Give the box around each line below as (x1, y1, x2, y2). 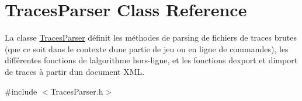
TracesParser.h (50, 85, 103, 97)
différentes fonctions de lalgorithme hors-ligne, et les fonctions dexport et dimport (5, 54, 298, 66)
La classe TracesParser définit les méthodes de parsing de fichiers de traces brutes (5, 31, 297, 44)
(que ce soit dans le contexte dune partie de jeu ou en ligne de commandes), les (5, 42, 289, 55)
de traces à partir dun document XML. (5, 65, 145, 77)
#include (5, 85, 37, 97)
